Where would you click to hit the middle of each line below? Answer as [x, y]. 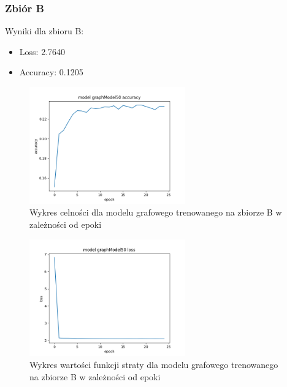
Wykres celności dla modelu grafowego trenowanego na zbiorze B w [156, 212]
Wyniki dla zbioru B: [44, 31]
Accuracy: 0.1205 [51, 72]
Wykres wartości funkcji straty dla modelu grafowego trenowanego [154, 364]
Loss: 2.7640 [42, 51]
